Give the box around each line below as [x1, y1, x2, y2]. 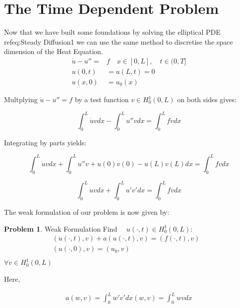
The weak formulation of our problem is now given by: [4, 207, 170, 217]
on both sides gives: [177, 94, 237, 104]
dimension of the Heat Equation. [4, 46, 103, 57]
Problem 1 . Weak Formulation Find [4, 223, 118, 234]
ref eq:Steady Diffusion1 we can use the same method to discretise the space [4, 36, 233, 47]
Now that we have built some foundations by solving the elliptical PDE [4, 27, 221, 37]
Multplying [4, 94, 38, 104]
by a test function [74, 94, 129, 104]
